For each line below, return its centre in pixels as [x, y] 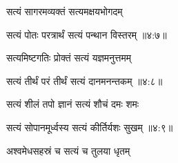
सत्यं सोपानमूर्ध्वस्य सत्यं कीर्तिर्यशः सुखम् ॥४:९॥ [90, 127]
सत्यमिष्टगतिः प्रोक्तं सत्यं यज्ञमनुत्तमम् [69, 58]
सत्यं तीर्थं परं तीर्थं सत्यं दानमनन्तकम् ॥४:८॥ [85, 80]
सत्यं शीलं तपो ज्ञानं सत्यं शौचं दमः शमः [73, 104]
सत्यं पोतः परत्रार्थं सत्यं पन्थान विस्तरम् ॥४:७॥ [87, 34]
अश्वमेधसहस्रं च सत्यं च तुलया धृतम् [68, 150]
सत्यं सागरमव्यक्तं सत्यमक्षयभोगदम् [65, 11]
